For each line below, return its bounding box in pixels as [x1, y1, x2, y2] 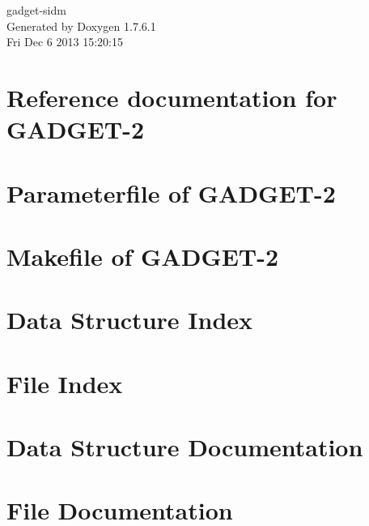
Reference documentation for [6, 80, 337, 113]
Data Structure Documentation [6, 430, 363, 464]
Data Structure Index [6, 303, 253, 336]
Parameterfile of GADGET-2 [6, 176, 336, 209]
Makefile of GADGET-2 [6, 239, 279, 272]
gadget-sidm [6, 2, 66, 18]
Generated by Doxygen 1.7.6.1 [6, 17, 156, 34]
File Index [6, 366, 123, 400]
